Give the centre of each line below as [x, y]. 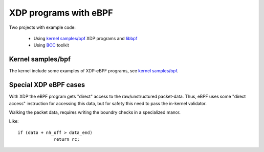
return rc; [67, 140]
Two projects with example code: [42, 27]
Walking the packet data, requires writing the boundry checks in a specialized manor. [95, 112]
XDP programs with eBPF [61, 13]
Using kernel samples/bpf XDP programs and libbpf [86, 38]
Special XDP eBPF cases [47, 85]
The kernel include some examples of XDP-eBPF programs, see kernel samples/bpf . [94, 71]
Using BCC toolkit [51, 45]
